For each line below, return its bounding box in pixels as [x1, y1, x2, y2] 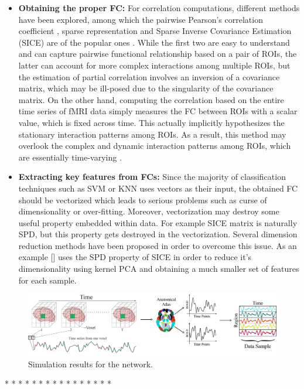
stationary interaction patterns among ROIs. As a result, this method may [18, 128, 286, 140]
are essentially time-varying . [18, 151, 122, 163]
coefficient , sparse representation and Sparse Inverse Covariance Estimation [18, 25, 292, 37]
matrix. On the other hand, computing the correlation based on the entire [18, 93, 284, 105]
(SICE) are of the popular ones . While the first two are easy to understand [18, 36, 290, 48]
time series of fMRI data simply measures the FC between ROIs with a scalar [18, 105, 298, 117]
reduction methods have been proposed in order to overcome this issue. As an [18, 239, 297, 251]
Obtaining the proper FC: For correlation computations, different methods [18, 2, 300, 13]
